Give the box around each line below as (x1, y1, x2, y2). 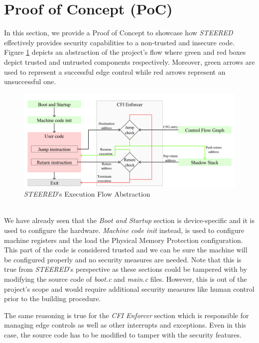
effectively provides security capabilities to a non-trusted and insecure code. (4, 37, 235, 47)
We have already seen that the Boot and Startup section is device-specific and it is (4, 215, 255, 226)
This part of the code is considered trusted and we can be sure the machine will (4, 244, 248, 255)
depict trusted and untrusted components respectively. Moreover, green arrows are (4, 56, 255, 67)
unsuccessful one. (4, 76, 56, 87)
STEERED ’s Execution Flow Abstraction (24, 189, 150, 199)
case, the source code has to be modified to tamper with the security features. (4, 329, 242, 340)
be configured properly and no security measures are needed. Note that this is (4, 254, 242, 264)
